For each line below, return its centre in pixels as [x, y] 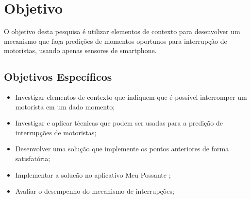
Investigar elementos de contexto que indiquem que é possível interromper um [131, 97]
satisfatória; [33, 158]
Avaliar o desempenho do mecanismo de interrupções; [95, 191]
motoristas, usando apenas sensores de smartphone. [80, 50]
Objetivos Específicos [58, 77]
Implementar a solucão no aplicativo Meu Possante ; [93, 174]
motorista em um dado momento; [65, 106]
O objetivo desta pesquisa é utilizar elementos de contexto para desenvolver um [122, 31]
